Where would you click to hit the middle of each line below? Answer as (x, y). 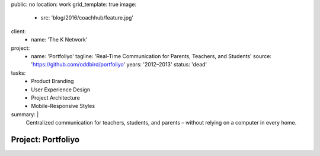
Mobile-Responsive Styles (63, 106)
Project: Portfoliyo (45, 139)
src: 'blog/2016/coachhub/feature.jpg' (87, 18)
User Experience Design (61, 90)
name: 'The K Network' (59, 40)
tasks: (18, 73)
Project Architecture (55, 97)
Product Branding (52, 81)
